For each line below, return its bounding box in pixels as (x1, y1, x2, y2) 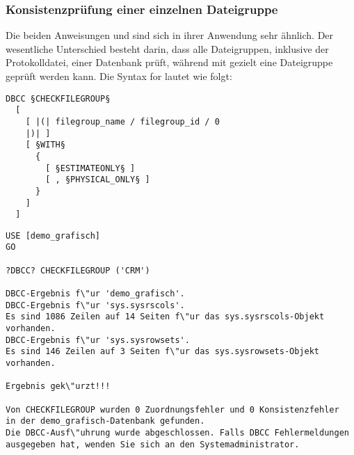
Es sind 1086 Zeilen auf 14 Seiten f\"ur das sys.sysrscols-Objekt (6, 312, 325, 322)
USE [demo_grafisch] (6, 230, 101, 241)
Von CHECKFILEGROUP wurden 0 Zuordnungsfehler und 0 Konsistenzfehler (6, 404, 339, 415)
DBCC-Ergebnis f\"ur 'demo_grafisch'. (6, 289, 185, 299)
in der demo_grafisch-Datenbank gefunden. (6, 416, 205, 426)
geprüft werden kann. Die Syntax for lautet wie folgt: (6, 69, 232, 83)
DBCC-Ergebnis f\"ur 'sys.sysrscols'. (6, 300, 185, 310)
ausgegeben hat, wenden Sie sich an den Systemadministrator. (6, 439, 300, 449)
